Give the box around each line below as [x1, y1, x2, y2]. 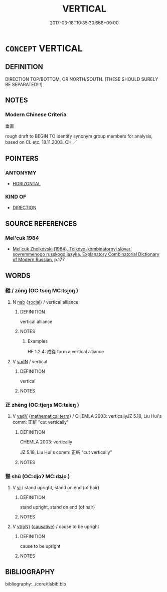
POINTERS [5, 154, 39, 163]
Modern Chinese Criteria [5, 111, 67, 118]
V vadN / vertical [12, 358, 48, 364]
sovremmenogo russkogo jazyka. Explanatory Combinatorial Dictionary [12, 251, 159, 257]
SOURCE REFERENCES [5, 219, 77, 228]
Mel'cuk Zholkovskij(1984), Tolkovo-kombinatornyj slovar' [12, 246, 132, 252]
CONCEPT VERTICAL [5, 42, 83, 54]
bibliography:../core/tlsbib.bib [5, 581, 67, 587]
